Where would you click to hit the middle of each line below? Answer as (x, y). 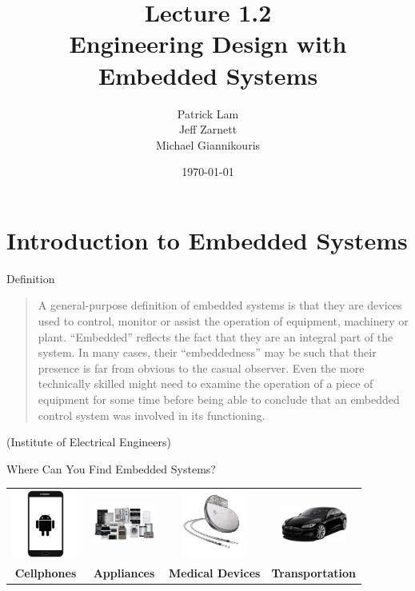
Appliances (124, 572)
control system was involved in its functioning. (152, 415)
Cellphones (46, 572)
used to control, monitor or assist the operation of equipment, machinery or (223, 321)
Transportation (313, 572)
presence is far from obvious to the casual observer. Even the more (201, 367)
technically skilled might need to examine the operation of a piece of (206, 383)
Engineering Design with (208, 44)
